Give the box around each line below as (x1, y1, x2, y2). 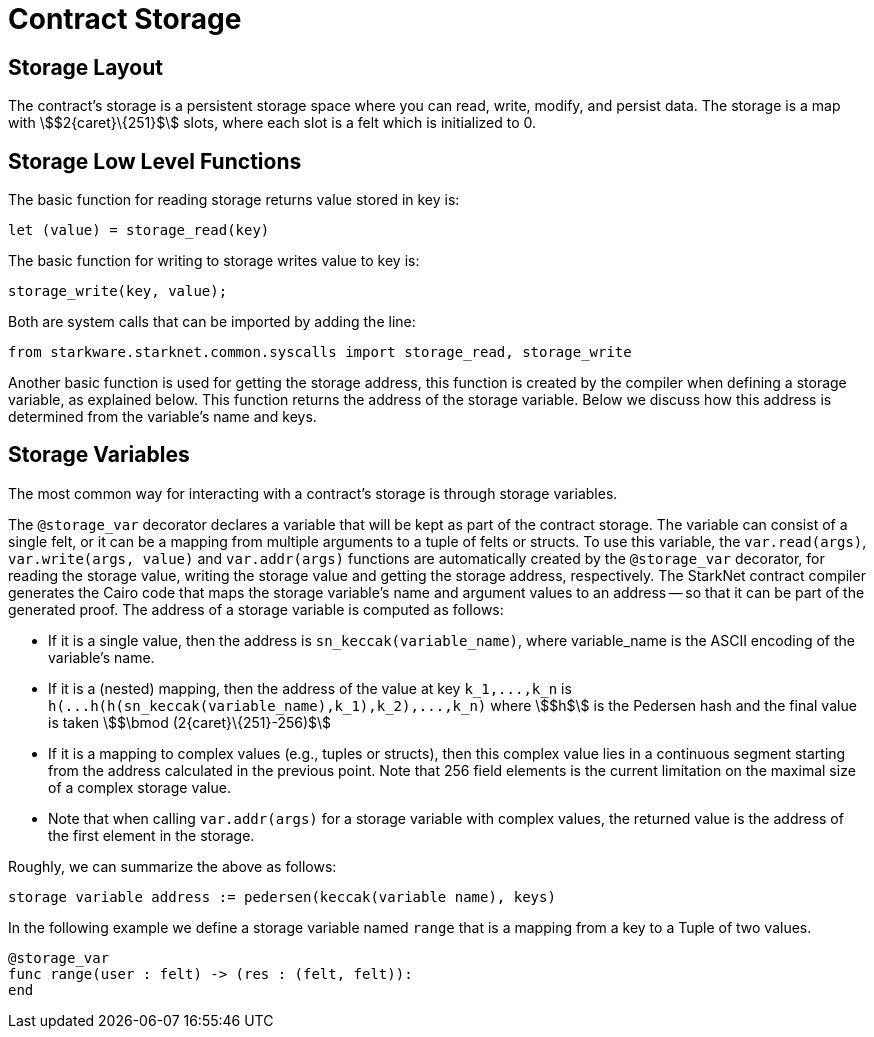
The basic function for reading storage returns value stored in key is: (8, 191, 460, 209)
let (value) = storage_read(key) (8, 222, 270, 239)
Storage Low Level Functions (8, 148, 302, 174)
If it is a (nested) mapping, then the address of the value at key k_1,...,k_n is (48, 679, 572, 697)
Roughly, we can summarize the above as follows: (8, 857, 337, 875)
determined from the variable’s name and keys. (8, 408, 317, 426)
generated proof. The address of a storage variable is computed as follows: (8, 600, 504, 618)
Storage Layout (8, 54, 163, 80)
